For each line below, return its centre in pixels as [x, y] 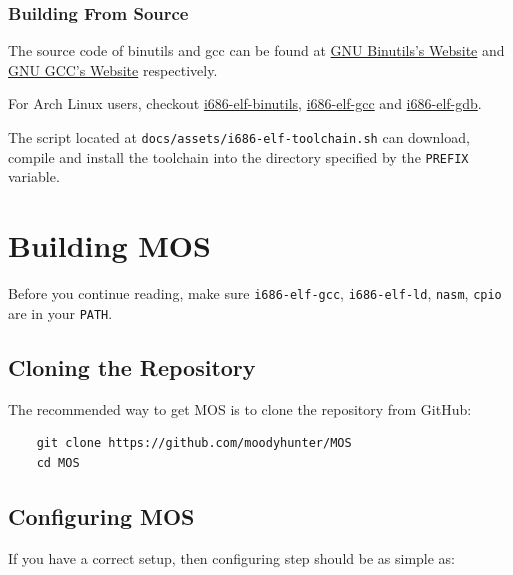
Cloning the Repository [132, 366]
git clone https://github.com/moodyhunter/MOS [194, 443]
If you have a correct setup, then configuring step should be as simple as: [232, 557]
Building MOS [109, 245]
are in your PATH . [60, 312]
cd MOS [58, 462]
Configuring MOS [101, 515]
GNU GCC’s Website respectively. [113, 69]
